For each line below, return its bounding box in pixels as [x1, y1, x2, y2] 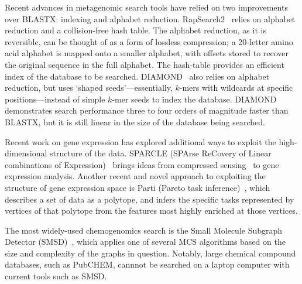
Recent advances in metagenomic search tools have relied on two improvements [5, 1, 288, 13]
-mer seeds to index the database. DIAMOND [112, 93, 277, 105]
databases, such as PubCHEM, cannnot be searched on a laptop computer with [5, 258, 290, 271]
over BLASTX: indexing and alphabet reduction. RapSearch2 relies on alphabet [5, 12, 296, 25]
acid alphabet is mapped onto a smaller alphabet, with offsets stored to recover [5, 47, 289, 59]
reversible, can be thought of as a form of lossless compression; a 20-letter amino [5, 35, 293, 47]
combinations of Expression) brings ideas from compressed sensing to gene [5, 158, 279, 170]
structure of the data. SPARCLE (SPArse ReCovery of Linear [50, 147, 272, 159]
